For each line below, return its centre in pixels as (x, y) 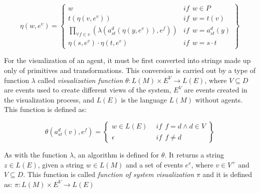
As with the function (36, 154)
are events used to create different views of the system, (88, 90)
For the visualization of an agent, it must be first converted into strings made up (128, 60)
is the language (144, 99)
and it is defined (227, 174)
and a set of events (154, 164)
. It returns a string (194, 154)
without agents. (219, 99)
